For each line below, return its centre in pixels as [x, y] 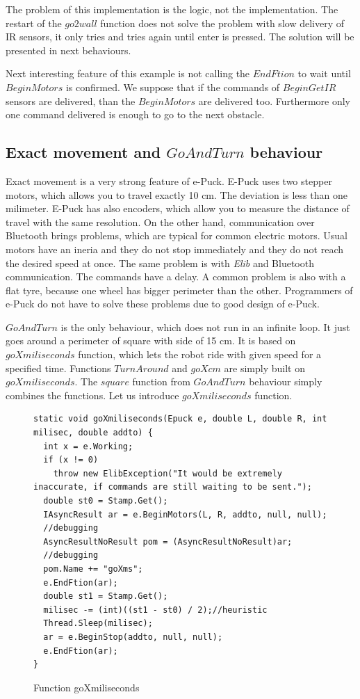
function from [161, 381]
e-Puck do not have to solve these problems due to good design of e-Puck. [163, 304]
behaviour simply [286, 381]
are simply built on [264, 368]
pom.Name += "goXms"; [93, 569]
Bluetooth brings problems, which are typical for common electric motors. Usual [177, 235]
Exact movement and [83, 152]
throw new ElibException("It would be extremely [167, 473]
